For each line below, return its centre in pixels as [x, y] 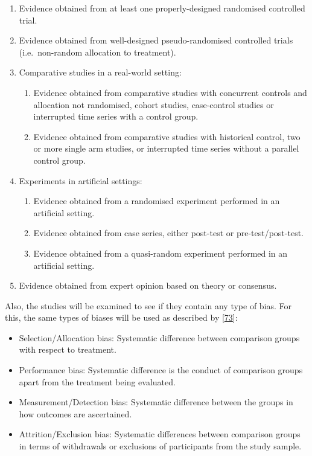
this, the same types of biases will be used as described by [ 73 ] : [121, 317]
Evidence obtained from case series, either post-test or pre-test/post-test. [168, 233]
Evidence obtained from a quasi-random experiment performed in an [161, 253]
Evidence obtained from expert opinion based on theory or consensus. [148, 285]
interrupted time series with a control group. [116, 116]
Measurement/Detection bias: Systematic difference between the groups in [156, 402]
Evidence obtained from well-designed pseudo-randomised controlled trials [156, 40]
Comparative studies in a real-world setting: [100, 72]
